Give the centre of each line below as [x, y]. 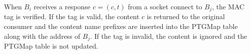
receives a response [62, 6]
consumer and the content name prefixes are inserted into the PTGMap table [121, 26]
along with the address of [42, 36]
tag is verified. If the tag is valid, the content [72, 16]
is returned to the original [186, 16]
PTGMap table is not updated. [51, 46]
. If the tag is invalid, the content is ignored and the [169, 36]
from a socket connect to [165, 6]
